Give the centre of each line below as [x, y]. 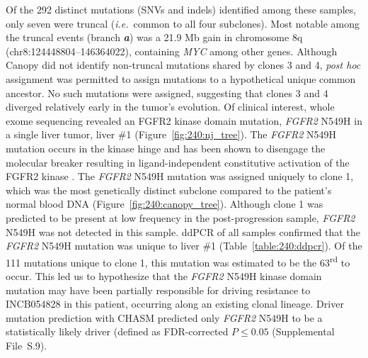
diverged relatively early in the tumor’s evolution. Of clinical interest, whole [170, 107]
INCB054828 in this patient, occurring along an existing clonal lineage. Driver [175, 304]
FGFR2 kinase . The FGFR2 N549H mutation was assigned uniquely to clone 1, [180, 176]
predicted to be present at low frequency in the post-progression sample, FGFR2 [180, 217]
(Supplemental [303, 331]
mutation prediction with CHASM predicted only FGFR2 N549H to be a [164, 317]
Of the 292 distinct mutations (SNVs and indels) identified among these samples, [181, 9]
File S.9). [27, 345]
